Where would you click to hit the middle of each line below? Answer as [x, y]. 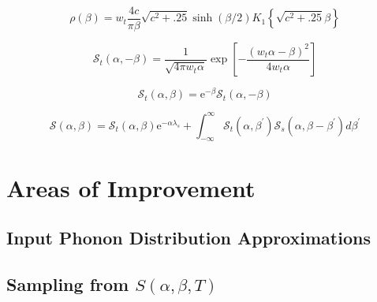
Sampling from [68, 283]
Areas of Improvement [131, 187]
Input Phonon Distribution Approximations [188, 238]
